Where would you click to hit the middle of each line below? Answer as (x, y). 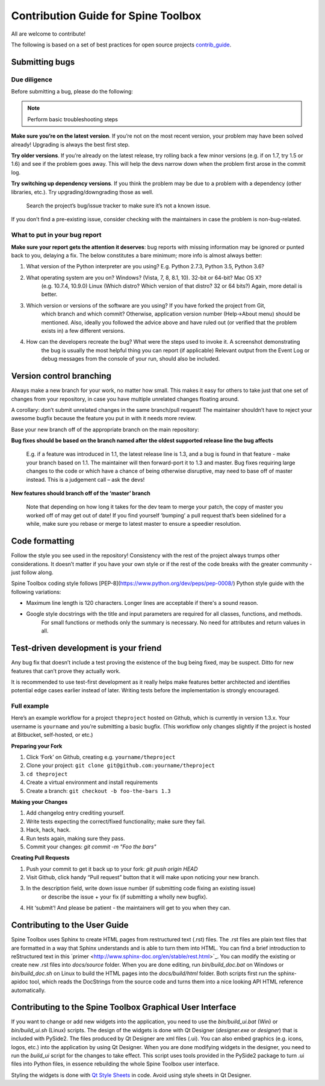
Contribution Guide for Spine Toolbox (106, 16)
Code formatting (43, 541)
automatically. (29, 990)
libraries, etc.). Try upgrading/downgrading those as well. (82, 192)
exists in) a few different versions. (83, 331)
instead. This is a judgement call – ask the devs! (85, 479)
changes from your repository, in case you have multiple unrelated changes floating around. (125, 399)
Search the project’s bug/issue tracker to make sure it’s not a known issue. (118, 206)
